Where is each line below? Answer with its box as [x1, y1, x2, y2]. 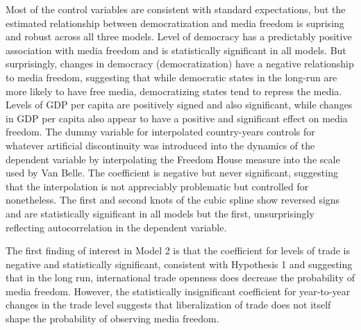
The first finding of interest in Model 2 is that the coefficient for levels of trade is [6, 243, 350, 258]
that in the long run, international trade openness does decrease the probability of [6, 270, 355, 285]
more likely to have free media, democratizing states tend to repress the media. [6, 83, 342, 98]
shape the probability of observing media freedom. [6, 311, 219, 326]
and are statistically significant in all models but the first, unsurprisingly [6, 206, 314, 220]
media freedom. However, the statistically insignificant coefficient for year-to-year [6, 283, 351, 298]
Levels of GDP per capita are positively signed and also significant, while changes [6, 97, 353, 112]
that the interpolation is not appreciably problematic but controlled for [6, 179, 309, 193]
